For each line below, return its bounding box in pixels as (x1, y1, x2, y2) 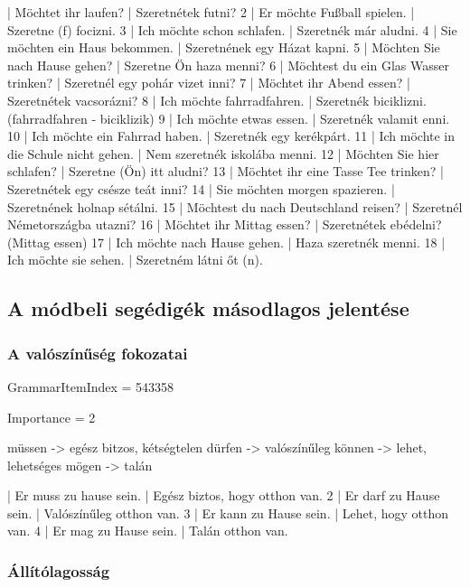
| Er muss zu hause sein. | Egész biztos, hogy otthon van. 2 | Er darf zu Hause (7, 486, 440, 505)
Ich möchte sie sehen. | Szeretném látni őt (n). (7, 250, 263, 269)
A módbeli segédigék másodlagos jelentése (7, 294, 409, 322)
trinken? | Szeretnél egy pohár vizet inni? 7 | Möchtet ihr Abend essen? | (7, 73, 410, 92)
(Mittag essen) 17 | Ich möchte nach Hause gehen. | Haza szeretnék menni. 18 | (7, 232, 446, 251)
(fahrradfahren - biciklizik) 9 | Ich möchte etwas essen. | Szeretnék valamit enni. (7, 108, 450, 127)
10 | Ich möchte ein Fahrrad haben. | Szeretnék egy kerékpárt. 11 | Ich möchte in (7, 126, 456, 145)
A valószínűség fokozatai (7, 341, 188, 364)
